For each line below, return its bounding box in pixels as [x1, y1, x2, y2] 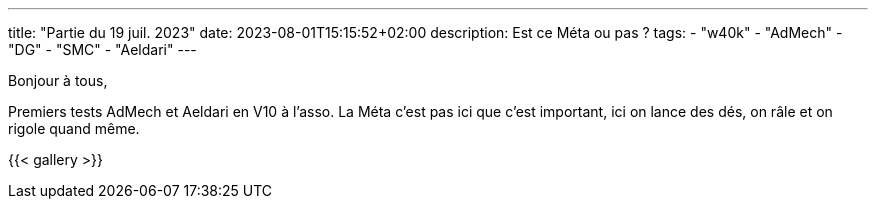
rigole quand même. [8, 120, 140, 137]
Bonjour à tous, [8, 72, 108, 89]
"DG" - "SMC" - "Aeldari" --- [8, 41, 197, 58]
